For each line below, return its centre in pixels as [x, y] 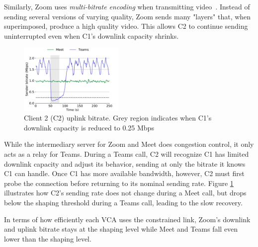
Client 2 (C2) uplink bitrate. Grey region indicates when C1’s [118, 118]
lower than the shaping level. [48, 238]
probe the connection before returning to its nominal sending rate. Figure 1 [119, 183]
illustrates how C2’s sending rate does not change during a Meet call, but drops [125, 193]
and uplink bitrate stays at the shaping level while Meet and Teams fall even [121, 229]
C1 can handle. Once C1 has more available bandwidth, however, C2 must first [124, 173]
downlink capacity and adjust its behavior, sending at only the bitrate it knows [125, 163]
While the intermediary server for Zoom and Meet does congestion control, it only [129, 144]
